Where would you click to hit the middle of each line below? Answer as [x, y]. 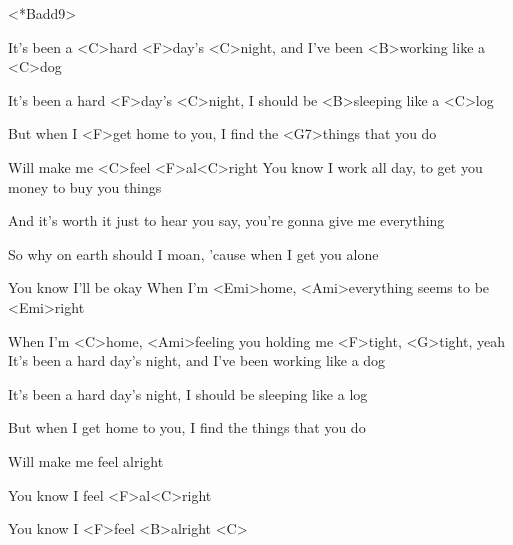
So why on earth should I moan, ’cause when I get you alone [193, 253]
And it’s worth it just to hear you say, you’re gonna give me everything [226, 220]
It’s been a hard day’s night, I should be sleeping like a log [188, 393]
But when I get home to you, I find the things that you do [187, 427]
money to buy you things [85, 186]
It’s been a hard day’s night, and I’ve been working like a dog [197, 360]
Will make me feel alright [86, 460]
